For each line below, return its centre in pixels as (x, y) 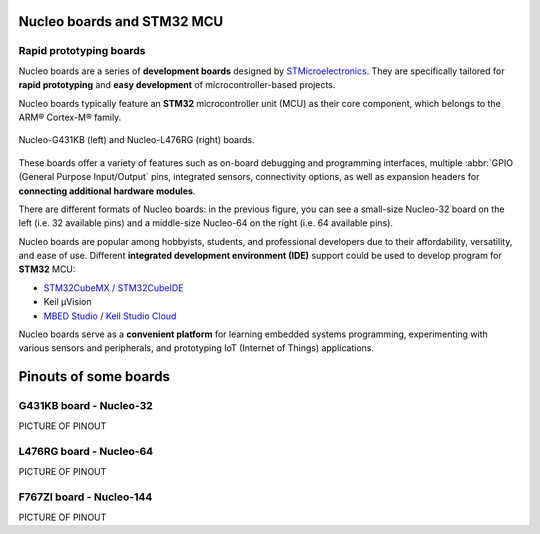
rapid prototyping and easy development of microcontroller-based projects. (177, 85)
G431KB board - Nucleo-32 (86, 406)
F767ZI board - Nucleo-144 (85, 497)
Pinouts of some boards (94, 376)
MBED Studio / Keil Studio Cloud (110, 316)
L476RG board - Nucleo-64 (86, 452)
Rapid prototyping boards (82, 51)
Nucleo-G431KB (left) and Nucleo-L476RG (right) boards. (136, 140)
